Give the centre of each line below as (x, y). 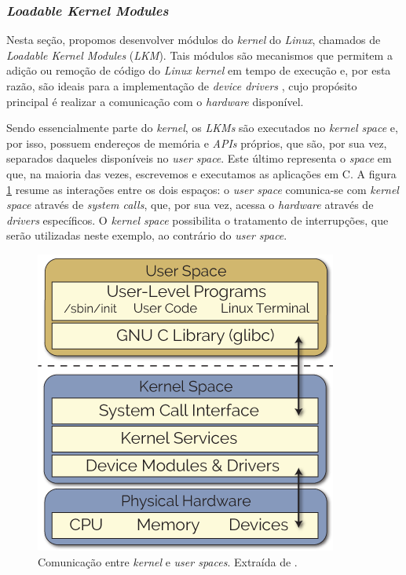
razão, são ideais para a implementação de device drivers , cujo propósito (182, 86)
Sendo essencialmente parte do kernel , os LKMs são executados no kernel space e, (202, 128)
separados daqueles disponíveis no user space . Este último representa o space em (199, 158)
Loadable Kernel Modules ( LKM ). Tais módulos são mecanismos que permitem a (199, 55)
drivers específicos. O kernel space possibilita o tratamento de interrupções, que (198, 220)
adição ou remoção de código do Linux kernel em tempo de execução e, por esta (199, 70)
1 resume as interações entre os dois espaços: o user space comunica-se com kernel (203, 189)
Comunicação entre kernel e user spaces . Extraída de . (168, 561)
